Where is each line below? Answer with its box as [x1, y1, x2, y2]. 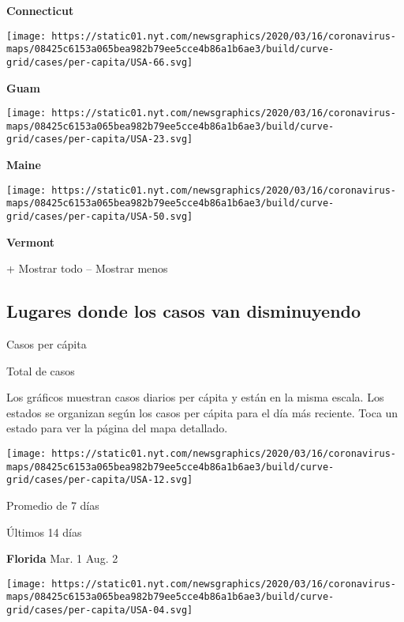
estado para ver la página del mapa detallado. [6, 420, 228, 436]
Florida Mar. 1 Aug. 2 [6, 550, 118, 567]
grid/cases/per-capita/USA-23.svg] [6, 134, 193, 145]
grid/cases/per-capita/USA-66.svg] [6, 56, 193, 68]
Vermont [6, 233, 55, 250]
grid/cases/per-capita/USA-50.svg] [6, 211, 193, 223]
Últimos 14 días [6, 523, 82, 540]
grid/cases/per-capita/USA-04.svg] [6, 605, 193, 616]
